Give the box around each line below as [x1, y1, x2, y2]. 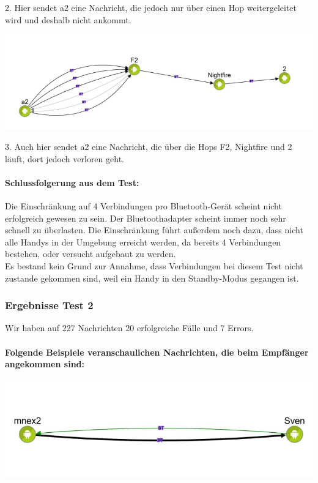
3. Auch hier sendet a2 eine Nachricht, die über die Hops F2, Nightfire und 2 [5, 140, 292, 153]
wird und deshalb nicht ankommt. [5, 13, 131, 26]
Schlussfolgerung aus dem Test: [5, 176, 139, 189]
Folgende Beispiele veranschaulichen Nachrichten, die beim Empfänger [5, 345, 309, 358]
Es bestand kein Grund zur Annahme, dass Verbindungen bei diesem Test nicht [5, 260, 303, 272]
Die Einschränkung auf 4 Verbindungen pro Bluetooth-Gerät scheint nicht [5, 200, 282, 212]
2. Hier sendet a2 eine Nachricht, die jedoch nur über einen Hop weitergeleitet [5, 1, 297, 13]
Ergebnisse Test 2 [5, 298, 94, 313]
